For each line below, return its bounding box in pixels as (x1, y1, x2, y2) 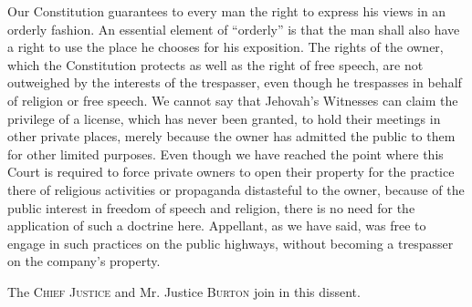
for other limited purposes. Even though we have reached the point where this (7, 144, 444, 163)
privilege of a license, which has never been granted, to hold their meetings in (7, 108, 441, 128)
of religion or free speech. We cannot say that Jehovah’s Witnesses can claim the (7, 90, 458, 109)
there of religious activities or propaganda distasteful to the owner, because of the (7, 179, 465, 199)
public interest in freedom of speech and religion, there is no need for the (7, 198, 415, 217)
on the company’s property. (7, 251, 161, 271)
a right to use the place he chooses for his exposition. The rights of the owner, (7, 37, 444, 56)
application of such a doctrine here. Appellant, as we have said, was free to (7, 216, 426, 235)
